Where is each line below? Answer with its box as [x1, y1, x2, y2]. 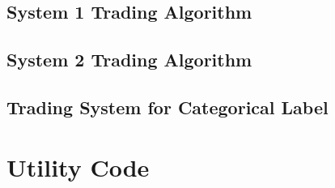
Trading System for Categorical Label [6, 94, 329, 119]
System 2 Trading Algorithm [6, 47, 252, 72]
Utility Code [6, 150, 150, 183]
